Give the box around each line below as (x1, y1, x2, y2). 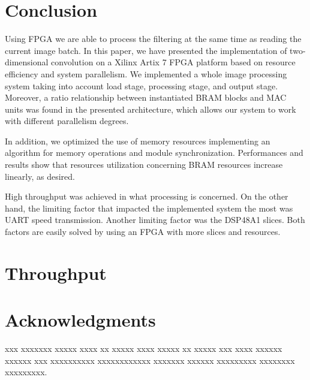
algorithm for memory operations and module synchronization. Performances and (5, 146, 303, 159)
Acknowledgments (5, 307, 156, 332)
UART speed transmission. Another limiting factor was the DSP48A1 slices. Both (5, 213, 305, 226)
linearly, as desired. (5, 170, 75, 182)
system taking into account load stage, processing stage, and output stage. (5, 79, 278, 92)
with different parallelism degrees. (5, 114, 129, 127)
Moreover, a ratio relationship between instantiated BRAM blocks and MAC (5, 91, 287, 104)
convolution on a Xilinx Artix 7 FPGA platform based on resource (51, 56, 296, 68)
